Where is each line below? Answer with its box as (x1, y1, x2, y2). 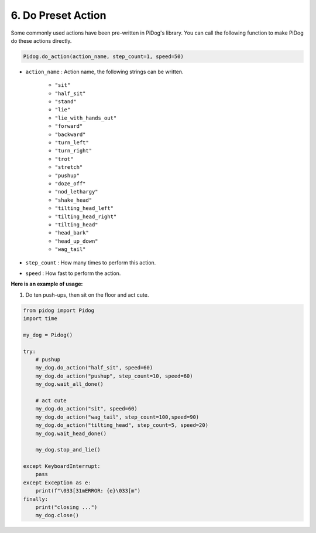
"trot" (54, 155, 74, 162)
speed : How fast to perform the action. (25, 270, 121, 277)
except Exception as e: (23, 479, 92, 486)
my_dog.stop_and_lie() (35, 446, 101, 453)
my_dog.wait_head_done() (35, 430, 107, 437)
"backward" (54, 131, 86, 138)
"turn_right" (54, 147, 92, 154)
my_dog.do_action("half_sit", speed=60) (35, 364, 153, 371)
